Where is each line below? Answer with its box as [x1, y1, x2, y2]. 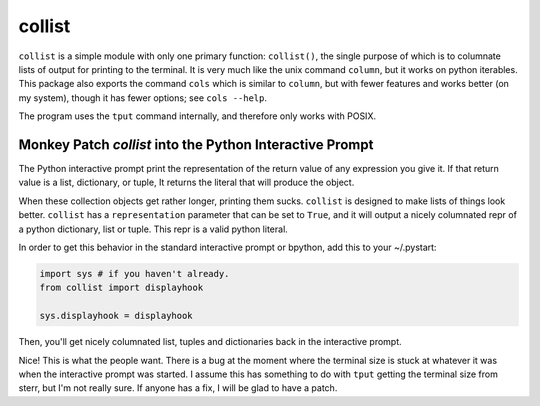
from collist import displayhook [39, 282, 204, 294]
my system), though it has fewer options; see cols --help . [18, 91, 268, 104]
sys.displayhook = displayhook [39, 310, 194, 322]
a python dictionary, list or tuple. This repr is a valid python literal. [18, 223, 289, 235]
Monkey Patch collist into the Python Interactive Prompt [18, 136, 374, 153]
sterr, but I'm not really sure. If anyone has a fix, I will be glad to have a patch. [18, 382, 338, 394]
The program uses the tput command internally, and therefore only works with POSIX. [18, 110, 377, 122]
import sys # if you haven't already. [39, 268, 230, 279]
